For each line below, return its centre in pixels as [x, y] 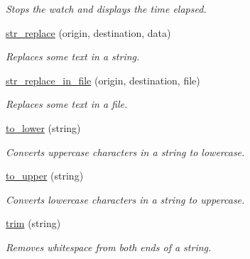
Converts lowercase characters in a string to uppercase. [125, 199]
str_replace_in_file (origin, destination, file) [103, 80]
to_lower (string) [43, 127]
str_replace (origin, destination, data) [88, 32]
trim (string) [33, 223]
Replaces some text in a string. [73, 56]
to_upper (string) [45, 176]
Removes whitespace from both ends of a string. [109, 247]
